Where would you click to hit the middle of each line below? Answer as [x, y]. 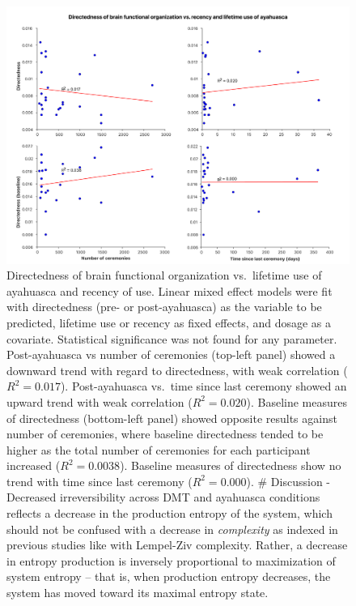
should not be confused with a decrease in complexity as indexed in [172, 529]
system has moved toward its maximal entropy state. [138, 593]
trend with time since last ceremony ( [100, 481]
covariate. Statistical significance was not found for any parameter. [172, 338]
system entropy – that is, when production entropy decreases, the [169, 576]
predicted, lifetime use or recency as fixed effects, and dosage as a [169, 322]
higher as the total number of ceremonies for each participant [159, 449]
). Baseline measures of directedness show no [231, 465]
